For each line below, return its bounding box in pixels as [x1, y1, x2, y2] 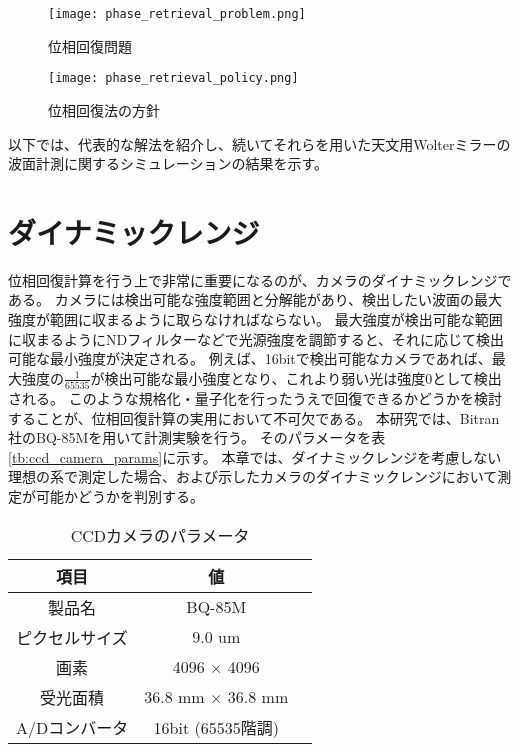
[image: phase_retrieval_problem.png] [48, 7, 306, 21]
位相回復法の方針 [48, 99, 160, 120]
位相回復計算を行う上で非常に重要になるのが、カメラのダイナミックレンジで [8, 269, 512, 290]
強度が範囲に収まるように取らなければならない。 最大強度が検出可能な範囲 [8, 309, 503, 329]
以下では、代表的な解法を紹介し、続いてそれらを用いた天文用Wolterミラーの [8, 133, 511, 154]
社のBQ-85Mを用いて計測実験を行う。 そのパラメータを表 [8, 427, 386, 448]
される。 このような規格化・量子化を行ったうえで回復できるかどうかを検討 [8, 388, 502, 409]
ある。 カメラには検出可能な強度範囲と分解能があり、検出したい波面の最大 [8, 289, 503, 310]
